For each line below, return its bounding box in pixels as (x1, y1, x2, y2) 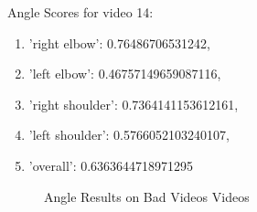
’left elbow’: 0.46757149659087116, (28, 64, 221, 83)
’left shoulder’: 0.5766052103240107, (28, 125, 230, 144)
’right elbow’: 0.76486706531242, (28, 33, 210, 52)
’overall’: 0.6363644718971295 (28, 155, 194, 175)
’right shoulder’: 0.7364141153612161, (28, 94, 239, 113)
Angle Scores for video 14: (7, 3, 154, 21)
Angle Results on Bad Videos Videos (44, 186, 250, 206)
